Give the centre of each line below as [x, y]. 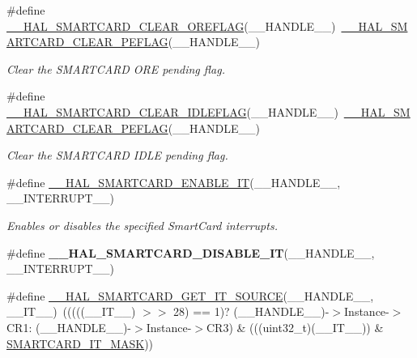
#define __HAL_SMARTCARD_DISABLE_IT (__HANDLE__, [191, 252]
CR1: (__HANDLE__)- [69, 327]
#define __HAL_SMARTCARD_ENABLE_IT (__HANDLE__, [174, 182]
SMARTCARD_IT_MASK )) [80, 343]
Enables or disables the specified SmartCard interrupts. [142, 225]
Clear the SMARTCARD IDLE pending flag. [117, 155]
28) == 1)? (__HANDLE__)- [251, 311]
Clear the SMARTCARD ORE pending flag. [116, 68]
